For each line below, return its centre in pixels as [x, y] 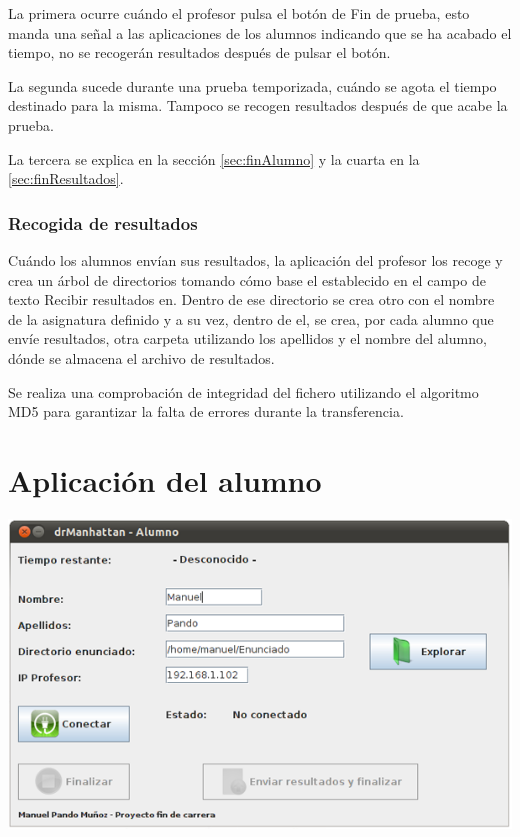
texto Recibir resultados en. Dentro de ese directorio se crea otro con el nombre [251, 299]
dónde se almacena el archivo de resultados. [141, 357]
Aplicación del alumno [165, 479]
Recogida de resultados [103, 222]
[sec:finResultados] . [66, 178]
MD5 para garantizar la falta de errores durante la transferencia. [206, 411]
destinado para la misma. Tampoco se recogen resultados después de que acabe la [258, 105]
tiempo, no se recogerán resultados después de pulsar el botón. [199, 52]
